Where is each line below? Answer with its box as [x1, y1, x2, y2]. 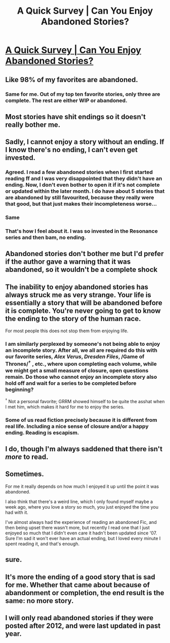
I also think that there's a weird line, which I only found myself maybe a [5, 498, 153, 505]
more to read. [5, 452, 49, 461]
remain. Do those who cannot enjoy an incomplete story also [5, 373, 157, 380]
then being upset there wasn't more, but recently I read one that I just [5, 524, 150, 530]
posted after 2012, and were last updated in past [5, 621, 161, 630]
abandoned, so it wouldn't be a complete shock [5, 265, 158, 274]
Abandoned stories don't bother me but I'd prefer [5, 249, 164, 258]
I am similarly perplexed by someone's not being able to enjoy [5, 340, 160, 347]
